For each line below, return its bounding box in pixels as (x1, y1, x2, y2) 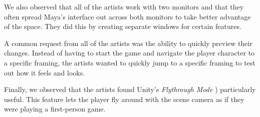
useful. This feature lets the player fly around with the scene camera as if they (4, 93, 244, 104)
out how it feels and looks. (4, 67, 85, 77)
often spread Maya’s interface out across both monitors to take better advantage (4, 11, 251, 21)
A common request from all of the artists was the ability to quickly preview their (4, 37, 252, 48)
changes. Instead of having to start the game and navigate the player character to (4, 47, 255, 58)
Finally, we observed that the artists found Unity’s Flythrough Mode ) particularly (4, 84, 256, 94)
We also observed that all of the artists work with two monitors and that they (4, 1, 244, 11)
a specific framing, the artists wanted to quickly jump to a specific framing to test (4, 57, 255, 67)
